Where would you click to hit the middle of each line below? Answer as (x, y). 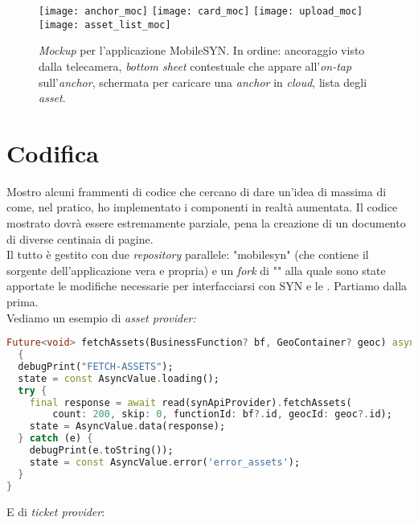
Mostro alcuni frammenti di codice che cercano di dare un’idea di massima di (197, 191)
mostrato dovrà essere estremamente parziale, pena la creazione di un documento (206, 223)
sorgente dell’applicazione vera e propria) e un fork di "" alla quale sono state (196, 270)
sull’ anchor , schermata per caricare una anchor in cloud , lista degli (203, 82)
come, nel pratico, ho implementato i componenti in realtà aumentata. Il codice (202, 207)
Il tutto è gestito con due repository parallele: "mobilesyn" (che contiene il (188, 254)
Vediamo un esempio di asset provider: (101, 317)
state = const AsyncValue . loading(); (119, 378)
